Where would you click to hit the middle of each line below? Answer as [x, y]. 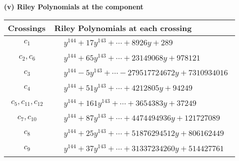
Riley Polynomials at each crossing [123, 28]
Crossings [27, 28]
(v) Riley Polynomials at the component [74, 6]
